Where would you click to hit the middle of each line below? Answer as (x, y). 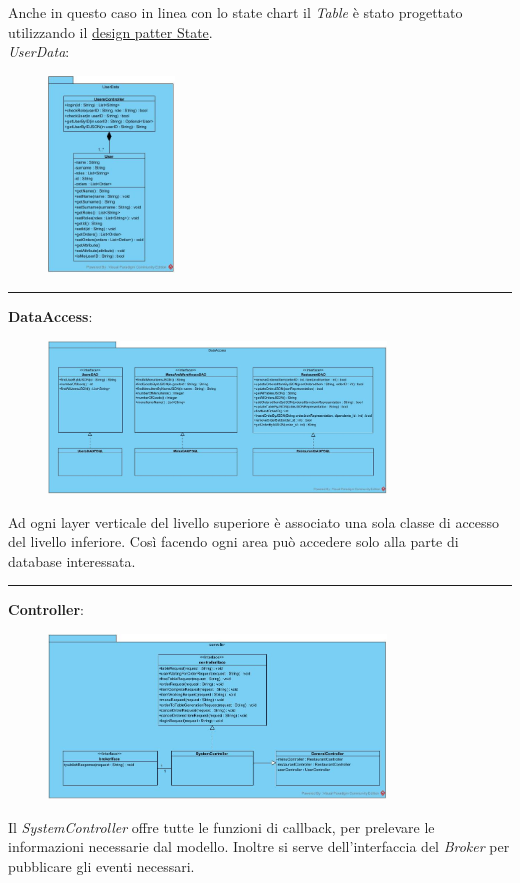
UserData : (39, 51)
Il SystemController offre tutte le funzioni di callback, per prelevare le (221, 826)
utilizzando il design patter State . (110, 31)
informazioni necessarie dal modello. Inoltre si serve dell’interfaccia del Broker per (259, 846)
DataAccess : (50, 316)
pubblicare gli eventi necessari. (101, 865)
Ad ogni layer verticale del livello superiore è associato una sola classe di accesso (254, 521)
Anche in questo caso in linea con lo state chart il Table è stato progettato (235, 12)
